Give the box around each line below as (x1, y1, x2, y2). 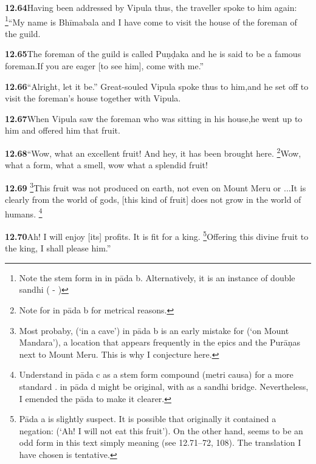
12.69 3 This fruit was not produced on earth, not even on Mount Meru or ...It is (5, 179, 306, 194)
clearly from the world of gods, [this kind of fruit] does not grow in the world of (5, 193, 301, 206)
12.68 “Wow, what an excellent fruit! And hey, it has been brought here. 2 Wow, (5, 145, 301, 159)
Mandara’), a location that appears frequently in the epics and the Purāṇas (19, 336, 301, 349)
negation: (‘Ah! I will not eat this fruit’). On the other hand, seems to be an (19, 424, 303, 437)
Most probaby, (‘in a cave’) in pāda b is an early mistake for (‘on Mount (19, 324, 289, 336)
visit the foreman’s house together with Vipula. (5, 92, 181, 104)
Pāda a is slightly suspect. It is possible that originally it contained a (19, 412, 276, 425)
